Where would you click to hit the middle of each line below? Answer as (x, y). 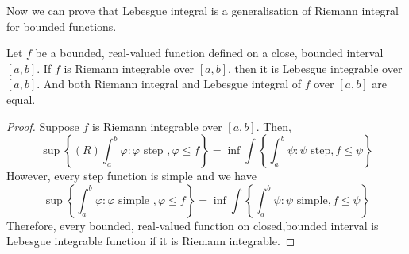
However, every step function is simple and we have (131, 176)
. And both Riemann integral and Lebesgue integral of (169, 84)
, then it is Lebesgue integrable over (315, 68)
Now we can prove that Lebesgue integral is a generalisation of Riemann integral (203, 10)
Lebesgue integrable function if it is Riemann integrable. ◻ (151, 241)
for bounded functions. (62, 26)
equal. (21, 99)
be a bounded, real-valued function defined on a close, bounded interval (209, 53)
